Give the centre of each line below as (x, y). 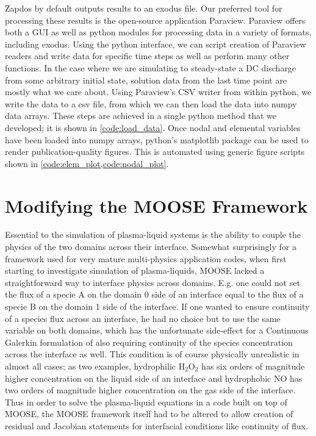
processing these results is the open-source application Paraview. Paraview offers (155, 20)
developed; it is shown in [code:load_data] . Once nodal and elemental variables (153, 127)
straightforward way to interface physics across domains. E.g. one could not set (153, 282)
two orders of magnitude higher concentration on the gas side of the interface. (150, 390)
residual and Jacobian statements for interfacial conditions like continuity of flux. (156, 425)
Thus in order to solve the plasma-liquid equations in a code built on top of (146, 402)
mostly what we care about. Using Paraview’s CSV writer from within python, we (158, 92)
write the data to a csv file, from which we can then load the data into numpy (151, 103)
